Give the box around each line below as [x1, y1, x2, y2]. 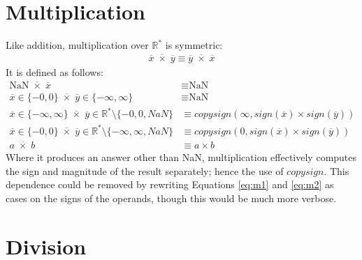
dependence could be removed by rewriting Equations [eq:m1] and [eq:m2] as [6, 177, 334, 192]
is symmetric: [165, 38, 223, 52]
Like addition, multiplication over [6, 38, 149, 52]
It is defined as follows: [6, 64, 103, 79]
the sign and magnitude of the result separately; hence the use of [6, 163, 284, 178]
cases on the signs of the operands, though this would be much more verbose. [6, 190, 337, 205]
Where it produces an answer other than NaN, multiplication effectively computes [6, 150, 357, 165]
